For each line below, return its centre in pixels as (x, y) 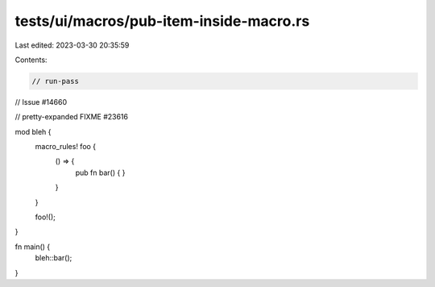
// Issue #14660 (41, 102)
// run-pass (56, 81)
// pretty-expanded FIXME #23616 (72, 117)
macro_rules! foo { (66, 147)
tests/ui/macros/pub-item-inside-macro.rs (162, 21)
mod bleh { (33, 131)
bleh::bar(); (54, 258)
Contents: (31, 60)
